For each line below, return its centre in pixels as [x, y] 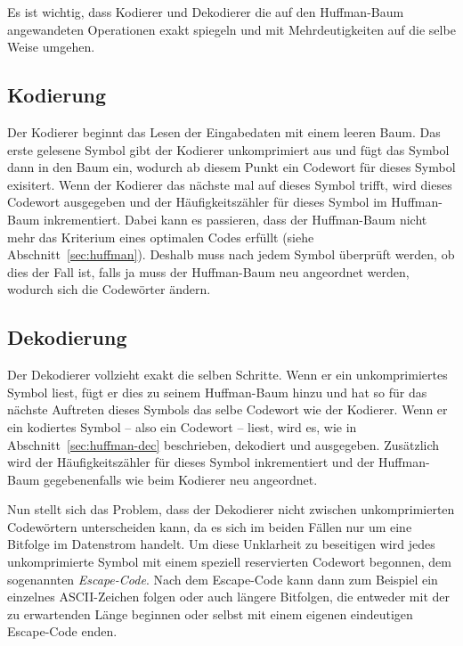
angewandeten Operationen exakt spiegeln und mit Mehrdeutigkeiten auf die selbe [231, 29]
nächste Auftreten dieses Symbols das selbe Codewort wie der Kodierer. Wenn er [227, 409]
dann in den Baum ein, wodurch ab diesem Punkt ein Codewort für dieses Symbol [231, 167]
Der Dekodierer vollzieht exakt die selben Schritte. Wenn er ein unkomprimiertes [227, 375]
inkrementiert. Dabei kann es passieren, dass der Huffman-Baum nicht [236, 219]
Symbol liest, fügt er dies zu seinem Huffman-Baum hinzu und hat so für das [217, 392]
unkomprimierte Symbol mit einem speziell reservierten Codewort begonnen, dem [229, 562]
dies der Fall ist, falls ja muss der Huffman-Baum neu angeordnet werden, [208, 271]
